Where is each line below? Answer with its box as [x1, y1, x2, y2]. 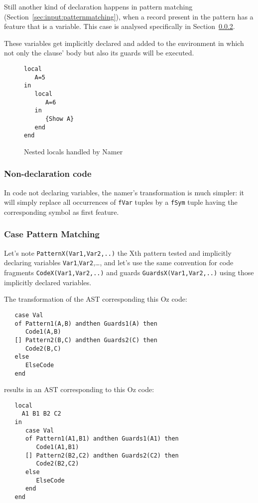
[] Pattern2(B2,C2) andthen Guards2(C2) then [25, 452, 179, 459]
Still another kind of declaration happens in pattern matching [4, 1, 193, 11]
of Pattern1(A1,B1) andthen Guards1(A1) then [25, 435, 179, 443]
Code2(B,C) [25, 345, 61, 352]
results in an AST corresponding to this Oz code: [4, 384, 154, 395]
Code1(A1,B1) [36, 444, 79, 451]
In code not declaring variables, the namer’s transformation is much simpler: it [4, 187, 245, 197]
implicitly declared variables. [4, 277, 92, 287]
